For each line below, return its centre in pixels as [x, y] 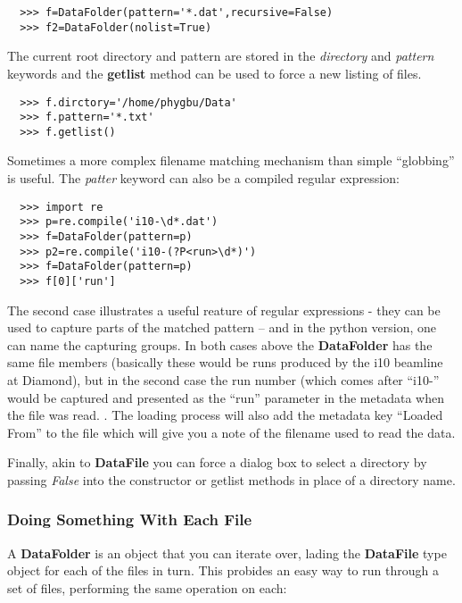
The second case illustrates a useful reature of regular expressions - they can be [224, 310]
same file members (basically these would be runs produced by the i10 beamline [225, 362]
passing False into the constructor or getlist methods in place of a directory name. [231, 479]
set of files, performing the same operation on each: [147, 587]
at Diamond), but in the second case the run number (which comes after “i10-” [223, 379]
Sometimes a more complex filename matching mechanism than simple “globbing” [231, 160]
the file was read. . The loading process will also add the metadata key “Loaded [225, 415]
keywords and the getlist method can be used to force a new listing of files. [214, 73]
